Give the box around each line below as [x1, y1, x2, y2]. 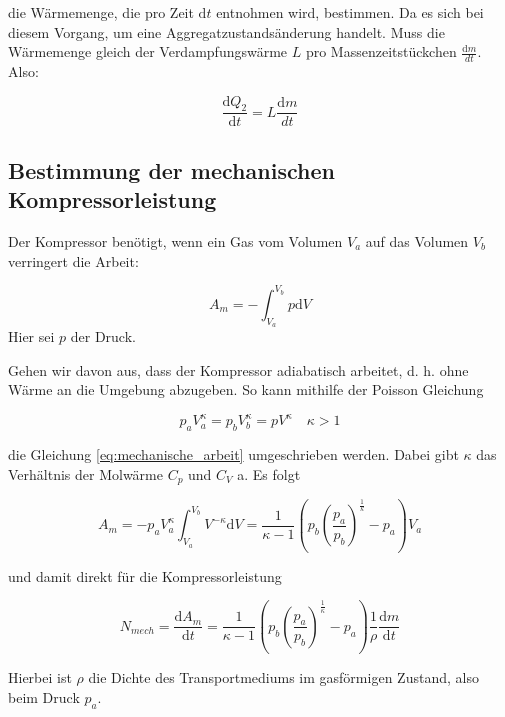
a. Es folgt [237, 463, 301, 484]
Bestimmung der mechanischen [8, 154, 335, 185]
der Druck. [70, 325, 136, 346]
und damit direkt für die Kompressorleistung [8, 565, 282, 586]
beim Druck [8, 686, 80, 707]
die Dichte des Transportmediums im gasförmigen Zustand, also [88, 667, 479, 688]
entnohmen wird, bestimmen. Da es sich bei [216, 2, 484, 22]
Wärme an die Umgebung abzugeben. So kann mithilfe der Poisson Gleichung [8, 379, 484, 400]
